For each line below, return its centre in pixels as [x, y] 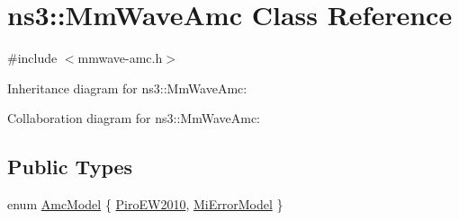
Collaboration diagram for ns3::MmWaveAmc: [134, 118]
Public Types [70, 167]
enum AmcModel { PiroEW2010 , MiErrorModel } [145, 204]
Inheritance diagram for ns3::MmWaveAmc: [127, 88]
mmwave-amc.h [120, 58]
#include [32, 58]
